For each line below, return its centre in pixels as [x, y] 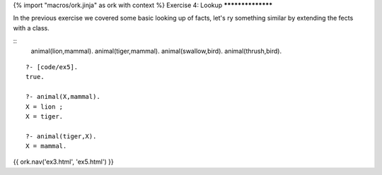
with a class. [31, 28]
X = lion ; [45, 107]
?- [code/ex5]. [52, 67]
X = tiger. [45, 116]
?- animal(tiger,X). [61, 136]
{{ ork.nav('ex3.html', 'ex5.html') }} [63, 162]
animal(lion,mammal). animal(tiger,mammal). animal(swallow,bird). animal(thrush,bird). [156, 51]
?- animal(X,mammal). [63, 97]
